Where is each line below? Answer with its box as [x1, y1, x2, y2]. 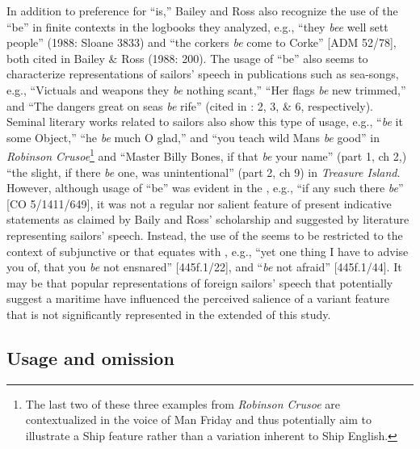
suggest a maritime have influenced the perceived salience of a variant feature [6, 290, 390, 307]
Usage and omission [6, 345, 174, 370]
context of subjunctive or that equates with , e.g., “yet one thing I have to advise [6, 242, 409, 259]
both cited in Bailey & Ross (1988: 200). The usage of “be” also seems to [6, 49, 368, 66]
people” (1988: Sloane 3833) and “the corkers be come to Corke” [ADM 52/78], [6, 34, 397, 51]
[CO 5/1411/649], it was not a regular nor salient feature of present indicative [6, 195, 392, 212]
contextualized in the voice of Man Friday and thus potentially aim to [25, 411, 372, 428]
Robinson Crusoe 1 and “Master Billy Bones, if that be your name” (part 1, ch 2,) [6, 145, 407, 164]
